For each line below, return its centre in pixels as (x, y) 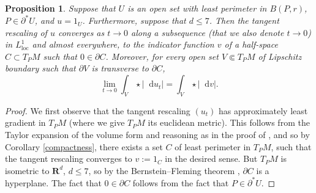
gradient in (25, 122)
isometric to (27, 170)
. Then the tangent (244, 20)
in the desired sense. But (211, 158)
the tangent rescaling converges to (69, 158)
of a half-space (251, 44)
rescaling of (26, 32)
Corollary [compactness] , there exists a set (84, 146)
